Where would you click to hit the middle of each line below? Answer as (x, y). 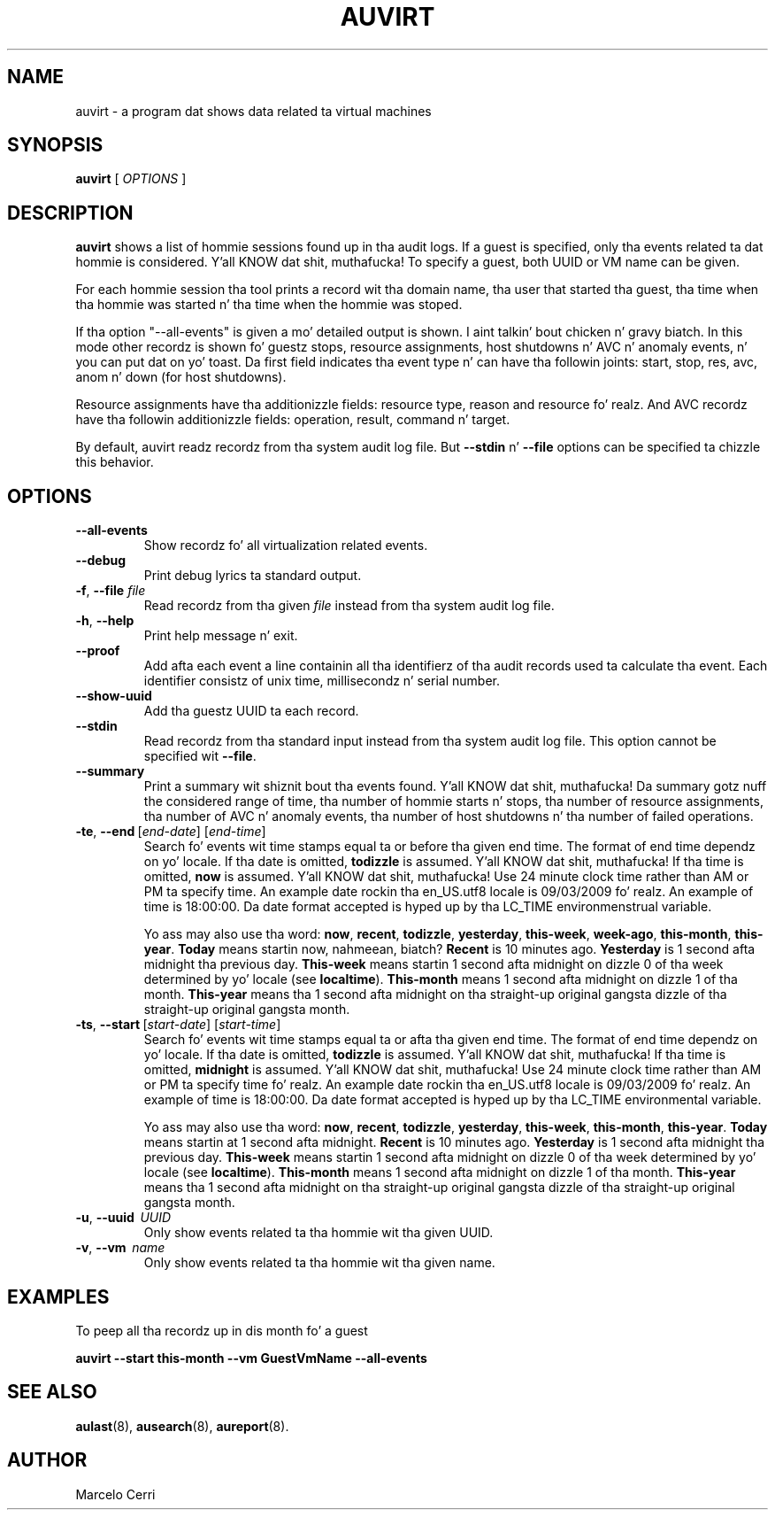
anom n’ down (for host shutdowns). (181, 377)
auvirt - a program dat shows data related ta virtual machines (253, 111)
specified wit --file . (200, 756)
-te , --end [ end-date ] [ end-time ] (171, 832)
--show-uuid (114, 696)
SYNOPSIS (55, 145)
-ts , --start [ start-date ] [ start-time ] (178, 1025)
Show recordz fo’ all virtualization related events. (286, 546)
